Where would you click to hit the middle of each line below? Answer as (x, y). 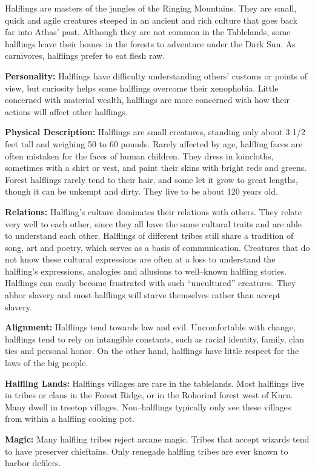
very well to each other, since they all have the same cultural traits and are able (153, 223)
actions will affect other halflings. (66, 111)
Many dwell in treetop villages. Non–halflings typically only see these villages (148, 406)
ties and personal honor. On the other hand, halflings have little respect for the (152, 351)
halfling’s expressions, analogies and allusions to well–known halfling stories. (146, 271)
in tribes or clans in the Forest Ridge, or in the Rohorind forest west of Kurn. (149, 395)
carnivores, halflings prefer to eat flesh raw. (85, 55)
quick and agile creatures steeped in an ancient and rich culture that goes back (151, 20)
